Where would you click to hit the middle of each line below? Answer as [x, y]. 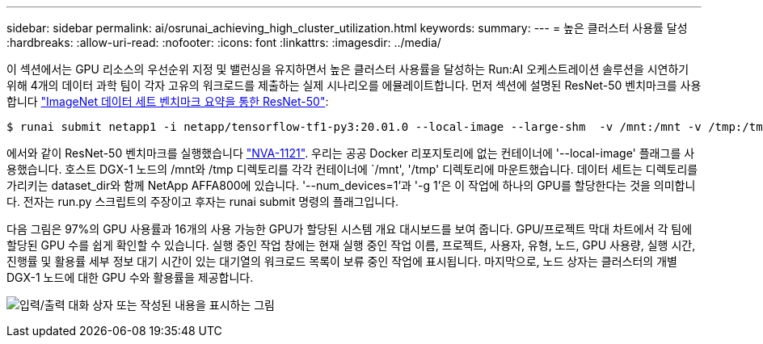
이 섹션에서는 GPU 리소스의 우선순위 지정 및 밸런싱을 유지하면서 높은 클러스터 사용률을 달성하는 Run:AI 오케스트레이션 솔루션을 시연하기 [348, 69]
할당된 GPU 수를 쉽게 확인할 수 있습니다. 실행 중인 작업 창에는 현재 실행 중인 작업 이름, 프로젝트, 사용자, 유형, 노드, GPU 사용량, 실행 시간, [351, 245]
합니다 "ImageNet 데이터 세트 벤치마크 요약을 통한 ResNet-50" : [168, 101]
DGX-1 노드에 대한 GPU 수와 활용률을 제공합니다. [130, 277]
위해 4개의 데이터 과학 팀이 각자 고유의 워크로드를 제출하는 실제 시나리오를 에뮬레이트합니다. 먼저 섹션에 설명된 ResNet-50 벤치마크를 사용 [354, 85]
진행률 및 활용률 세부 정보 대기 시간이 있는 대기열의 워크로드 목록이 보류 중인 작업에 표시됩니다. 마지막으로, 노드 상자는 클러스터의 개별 [342, 261]
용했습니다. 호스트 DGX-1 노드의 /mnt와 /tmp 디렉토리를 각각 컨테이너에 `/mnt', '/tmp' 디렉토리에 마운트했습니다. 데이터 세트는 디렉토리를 [352, 169]
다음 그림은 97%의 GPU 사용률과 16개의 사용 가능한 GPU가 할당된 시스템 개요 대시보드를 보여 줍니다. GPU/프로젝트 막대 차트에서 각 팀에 [350, 229]
